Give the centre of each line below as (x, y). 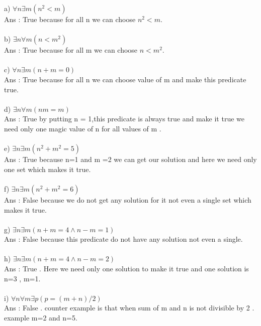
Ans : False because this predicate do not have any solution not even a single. (123, 239)
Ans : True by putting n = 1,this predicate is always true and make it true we (124, 119)
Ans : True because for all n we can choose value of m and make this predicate (125, 79)
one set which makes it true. (48, 169)
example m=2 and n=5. (41, 318)
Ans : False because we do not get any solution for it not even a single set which (128, 199)
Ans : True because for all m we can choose (71, 50)
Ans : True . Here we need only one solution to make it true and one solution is (126, 269)
